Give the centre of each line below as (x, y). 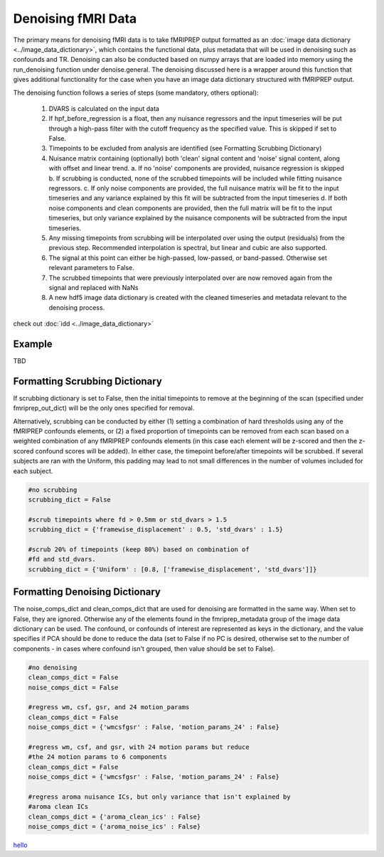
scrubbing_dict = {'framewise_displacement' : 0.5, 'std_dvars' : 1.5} (156, 530)
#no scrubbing (53, 490)
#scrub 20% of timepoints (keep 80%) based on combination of (139, 549)
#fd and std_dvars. (62, 559)
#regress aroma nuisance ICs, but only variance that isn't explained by (159, 797)
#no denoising (53, 667)
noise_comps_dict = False (73, 687)
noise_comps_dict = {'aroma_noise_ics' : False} (114, 827)
